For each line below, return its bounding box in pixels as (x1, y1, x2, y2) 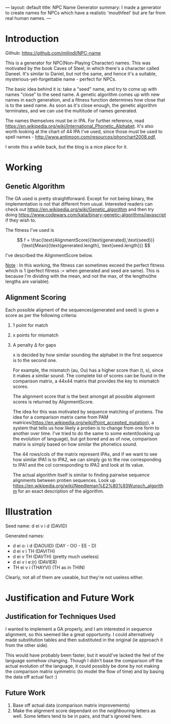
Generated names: (5, 533, 44, 539)
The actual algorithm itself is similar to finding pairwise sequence (12, 472, 150, 478)
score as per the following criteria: (5, 312, 78, 318)
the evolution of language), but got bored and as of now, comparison (12, 436, 158, 442)
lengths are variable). (5, 278, 50, 284)
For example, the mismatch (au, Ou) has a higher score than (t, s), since (12, 367, 164, 373)
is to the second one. (12, 357, 57, 363)
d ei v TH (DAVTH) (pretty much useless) (12, 553, 99, 560)
